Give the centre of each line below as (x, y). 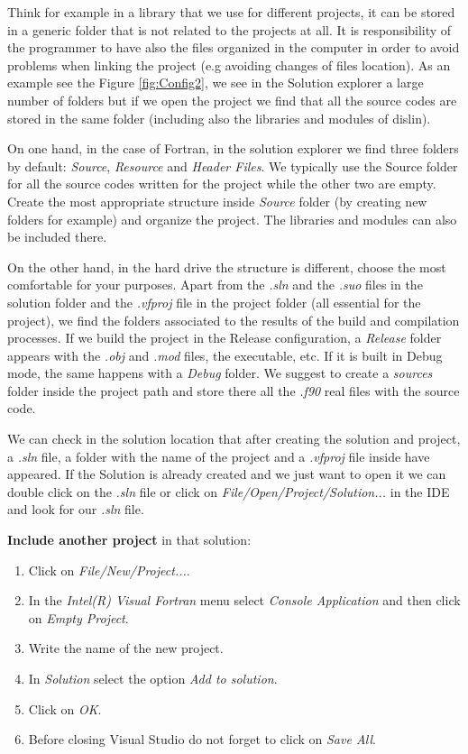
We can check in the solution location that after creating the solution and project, (234, 439)
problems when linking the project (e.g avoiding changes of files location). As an (229, 64)
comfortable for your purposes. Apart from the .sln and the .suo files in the (215, 285)
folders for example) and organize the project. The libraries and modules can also (232, 219)
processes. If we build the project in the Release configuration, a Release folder (225, 338)
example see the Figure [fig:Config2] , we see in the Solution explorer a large (216, 83)
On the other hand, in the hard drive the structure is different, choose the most (227, 267)
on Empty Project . (78, 617)
